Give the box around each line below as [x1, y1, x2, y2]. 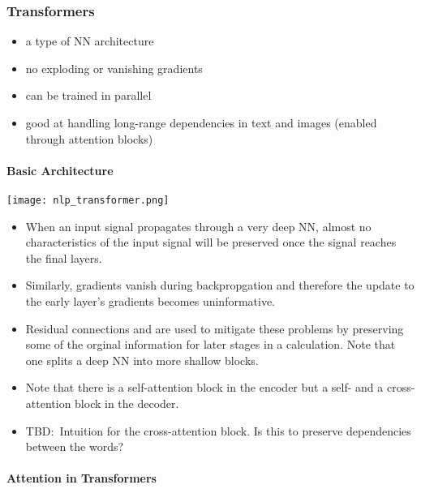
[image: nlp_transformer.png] [6, 194, 170, 206]
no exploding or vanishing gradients [25, 59, 203, 76]
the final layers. [25, 249, 102, 266]
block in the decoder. [75, 394, 179, 411]
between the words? [25, 438, 124, 455]
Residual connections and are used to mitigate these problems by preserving [25, 320, 404, 337]
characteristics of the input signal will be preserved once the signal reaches [25, 234, 397, 251]
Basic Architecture [6, 161, 114, 178]
